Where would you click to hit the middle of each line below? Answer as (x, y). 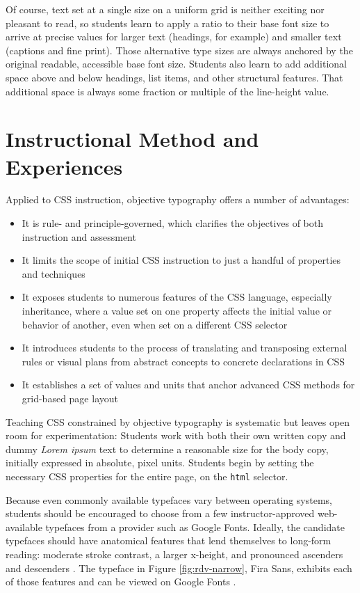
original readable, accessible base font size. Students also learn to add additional (176, 64)
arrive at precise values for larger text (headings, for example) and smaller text (174, 37)
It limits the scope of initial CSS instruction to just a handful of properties (181, 260)
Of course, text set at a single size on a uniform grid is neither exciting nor (165, 9)
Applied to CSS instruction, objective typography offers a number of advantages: (178, 199)
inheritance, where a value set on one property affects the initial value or (177, 311)
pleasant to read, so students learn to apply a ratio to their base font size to (167, 23)
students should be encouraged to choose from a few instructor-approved (160, 513)
